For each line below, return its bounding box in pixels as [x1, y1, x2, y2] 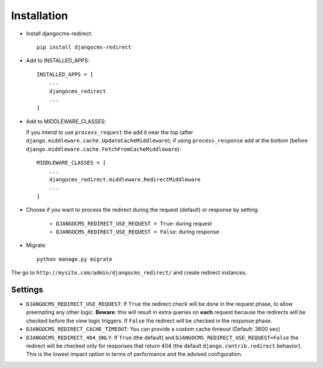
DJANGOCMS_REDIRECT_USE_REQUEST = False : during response [56, 228, 220, 235]
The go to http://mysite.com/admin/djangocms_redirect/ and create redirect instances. [11, 269, 248, 276]
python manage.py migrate [36, 256, 113, 263]
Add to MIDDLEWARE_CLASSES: [26, 117, 106, 125]
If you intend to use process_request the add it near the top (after [26, 129, 194, 136]
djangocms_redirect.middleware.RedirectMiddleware [48, 177, 201, 183]
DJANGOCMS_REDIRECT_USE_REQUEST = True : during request [56, 220, 212, 227]
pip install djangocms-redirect [36, 44, 132, 50]
